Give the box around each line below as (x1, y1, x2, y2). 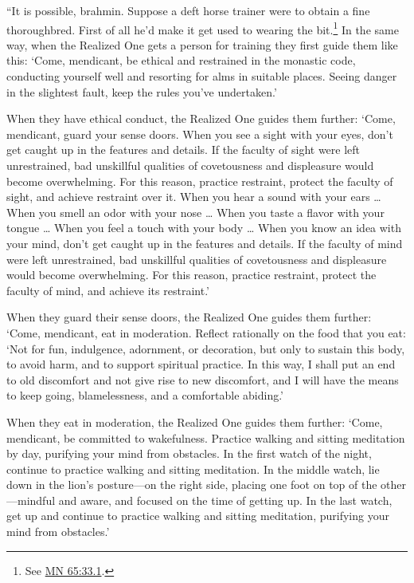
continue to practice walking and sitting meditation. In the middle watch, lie (6, 460, 380, 477)
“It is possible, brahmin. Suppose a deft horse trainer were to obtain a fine (6, 2, 370, 18)
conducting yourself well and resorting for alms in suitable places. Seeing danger (6, 68, 397, 85)
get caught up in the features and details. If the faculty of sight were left (6, 141, 361, 158)
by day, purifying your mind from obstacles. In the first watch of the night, (6, 445, 372, 462)
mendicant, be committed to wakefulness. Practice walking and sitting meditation (6, 429, 405, 446)
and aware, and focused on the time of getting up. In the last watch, (58, 491, 393, 508)
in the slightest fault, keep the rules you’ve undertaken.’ (6, 83, 277, 100)
